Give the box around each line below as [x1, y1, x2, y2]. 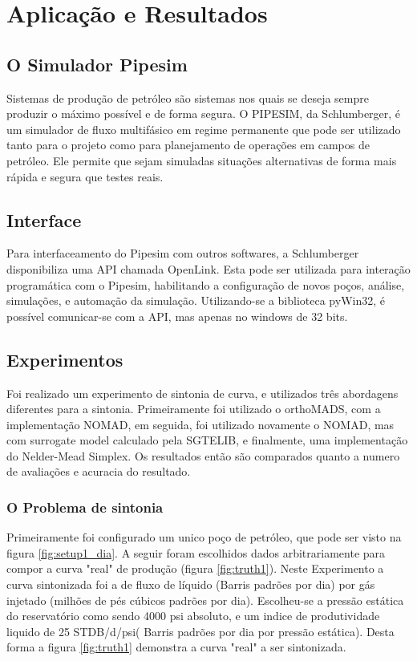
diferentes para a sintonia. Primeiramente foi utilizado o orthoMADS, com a [6, 400, 381, 417]
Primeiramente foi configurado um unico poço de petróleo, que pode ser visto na [6, 529, 402, 545]
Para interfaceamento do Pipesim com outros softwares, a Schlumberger [6, 245, 359, 262]
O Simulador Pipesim [6, 51, 188, 76]
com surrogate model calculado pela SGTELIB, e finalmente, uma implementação [6, 432, 408, 448]
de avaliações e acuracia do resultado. [6, 463, 191, 480]
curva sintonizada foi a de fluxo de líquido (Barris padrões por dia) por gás [6, 576, 375, 593]
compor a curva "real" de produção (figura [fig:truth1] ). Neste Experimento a [6, 560, 384, 577]
